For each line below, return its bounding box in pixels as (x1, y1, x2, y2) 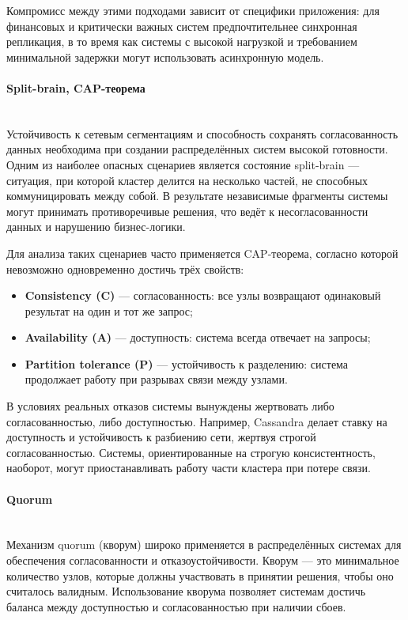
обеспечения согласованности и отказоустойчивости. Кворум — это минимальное (6, 552, 399, 569)
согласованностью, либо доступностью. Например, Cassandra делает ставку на (6, 413, 387, 429)
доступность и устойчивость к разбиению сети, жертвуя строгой (6, 429, 316, 445)
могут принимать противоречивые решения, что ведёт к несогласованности (6, 202, 368, 219)
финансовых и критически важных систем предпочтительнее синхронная (6, 17, 357, 34)
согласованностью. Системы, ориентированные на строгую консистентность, (6, 444, 376, 460)
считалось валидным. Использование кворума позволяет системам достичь (6, 583, 366, 599)
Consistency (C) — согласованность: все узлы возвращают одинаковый (25, 287, 381, 304)
